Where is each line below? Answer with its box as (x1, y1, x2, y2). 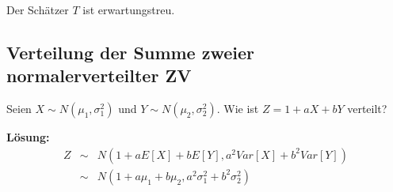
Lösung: (6, 129, 50, 145)
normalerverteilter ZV (6, 63, 192, 88)
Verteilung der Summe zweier (6, 40, 255, 64)
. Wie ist (216, 100, 259, 117)
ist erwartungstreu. (82, 2, 175, 17)
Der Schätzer (6, 2, 69, 17)
